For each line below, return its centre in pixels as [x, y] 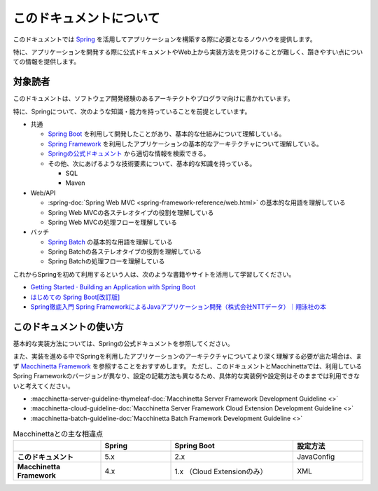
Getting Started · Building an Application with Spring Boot [113, 287]
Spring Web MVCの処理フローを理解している [113, 222]
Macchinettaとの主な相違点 [58, 434]
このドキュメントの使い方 [68, 327]
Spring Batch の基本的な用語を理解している [110, 242]
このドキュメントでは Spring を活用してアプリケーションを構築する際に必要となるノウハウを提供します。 [164, 39]
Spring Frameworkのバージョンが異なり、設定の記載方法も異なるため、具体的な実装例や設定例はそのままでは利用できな [187, 376]
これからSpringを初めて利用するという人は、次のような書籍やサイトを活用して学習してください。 [154, 274]
